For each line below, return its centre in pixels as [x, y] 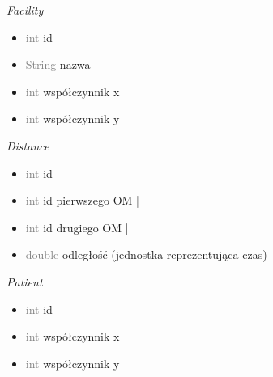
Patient [25, 281]
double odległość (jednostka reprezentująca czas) [146, 254]
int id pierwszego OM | [82, 200]
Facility [25, 10]
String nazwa [58, 64]
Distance [28, 145]
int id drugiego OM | [77, 227]
